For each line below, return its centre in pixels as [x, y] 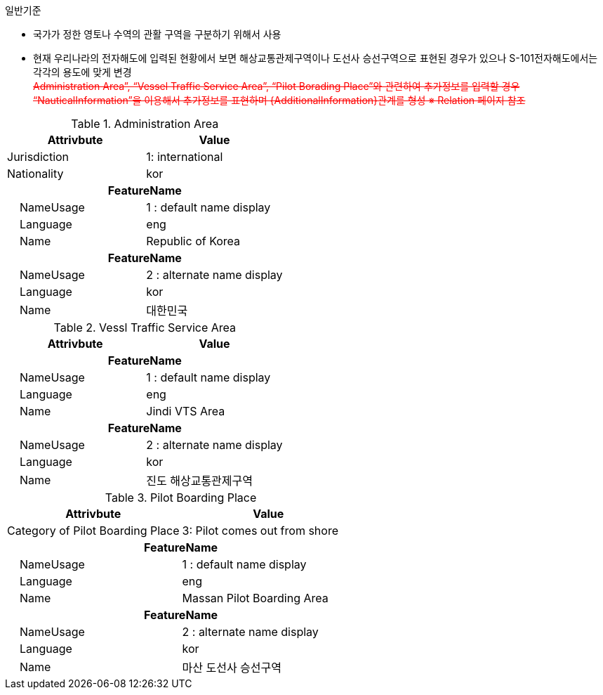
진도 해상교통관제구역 [199, 481]
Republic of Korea [193, 241]
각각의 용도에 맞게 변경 [82, 72]
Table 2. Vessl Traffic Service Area [145, 327]
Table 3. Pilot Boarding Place [181, 498]
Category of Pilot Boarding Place [93, 531]
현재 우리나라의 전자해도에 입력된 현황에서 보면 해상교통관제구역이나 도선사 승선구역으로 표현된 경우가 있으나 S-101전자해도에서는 [316, 58]
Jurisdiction [38, 157]
